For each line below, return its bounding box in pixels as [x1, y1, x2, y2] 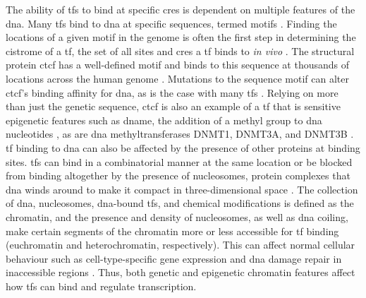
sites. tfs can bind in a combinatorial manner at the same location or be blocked [6, 154, 353, 169]
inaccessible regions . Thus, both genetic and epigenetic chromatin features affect [6, 265, 355, 280]
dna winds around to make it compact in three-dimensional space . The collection [6, 181, 358, 196]
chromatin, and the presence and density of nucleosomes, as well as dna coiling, [6, 209, 348, 224]
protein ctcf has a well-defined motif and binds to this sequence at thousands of [6, 57, 350, 72]
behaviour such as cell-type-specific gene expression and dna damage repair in [6, 251, 342, 266]
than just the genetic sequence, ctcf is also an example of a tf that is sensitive [6, 99, 341, 114]
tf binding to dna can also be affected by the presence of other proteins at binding [6, 140, 360, 155]
